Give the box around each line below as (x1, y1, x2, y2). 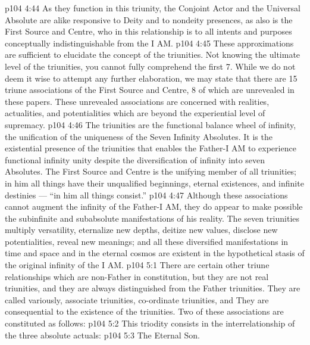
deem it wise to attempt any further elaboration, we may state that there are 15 (5, 72, 298, 84)
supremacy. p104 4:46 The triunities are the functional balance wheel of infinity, (5, 118, 296, 130)
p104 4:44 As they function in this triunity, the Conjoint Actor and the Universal (5, 2, 301, 14)
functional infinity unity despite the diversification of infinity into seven (5, 153, 265, 166)
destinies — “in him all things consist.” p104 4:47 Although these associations (5, 188, 288, 201)
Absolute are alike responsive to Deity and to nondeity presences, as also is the (5, 13, 293, 26)
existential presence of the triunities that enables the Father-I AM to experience (5, 142, 296, 154)
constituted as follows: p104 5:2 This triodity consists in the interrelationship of (5, 317, 295, 330)
